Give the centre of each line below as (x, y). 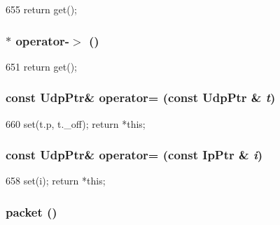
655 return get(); (41, 9)
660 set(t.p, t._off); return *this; (76, 123)
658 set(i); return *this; (56, 181)
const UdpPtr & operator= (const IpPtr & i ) (134, 155)
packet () (31, 211)
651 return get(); (41, 66)
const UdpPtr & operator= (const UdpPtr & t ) (141, 97)
